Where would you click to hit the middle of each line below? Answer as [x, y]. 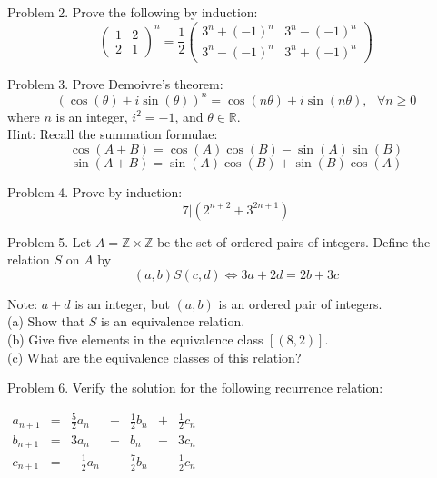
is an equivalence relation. [173, 321]
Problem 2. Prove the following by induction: [133, 12]
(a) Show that [46, 321]
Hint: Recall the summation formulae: [113, 134]
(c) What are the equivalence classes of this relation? [154, 357]
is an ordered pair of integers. [300, 303]
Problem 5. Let [50, 241]
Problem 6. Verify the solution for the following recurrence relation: [195, 388]
